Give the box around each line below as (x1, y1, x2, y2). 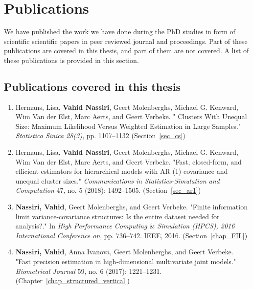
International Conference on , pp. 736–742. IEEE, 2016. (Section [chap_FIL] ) (15, 230, 248, 240)
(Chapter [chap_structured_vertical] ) (15, 275, 130, 286)
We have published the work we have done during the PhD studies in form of (4, 26, 235, 37)
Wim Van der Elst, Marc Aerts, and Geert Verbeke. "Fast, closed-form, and (15, 156, 242, 166)
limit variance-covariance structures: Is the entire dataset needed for (15, 211, 220, 221)
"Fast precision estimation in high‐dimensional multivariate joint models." (15, 256, 236, 267)
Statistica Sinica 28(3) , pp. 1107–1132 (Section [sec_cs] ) (15, 130, 185, 141)
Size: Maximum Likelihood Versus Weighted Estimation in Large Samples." (15, 121, 241, 131)
